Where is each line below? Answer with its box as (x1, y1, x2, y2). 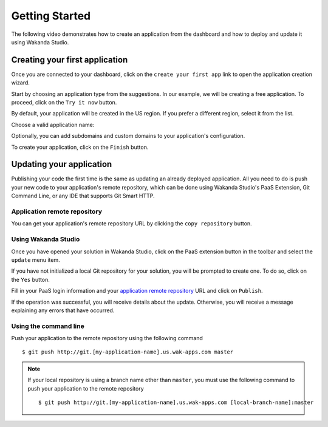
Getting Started (11, 9, 91, 22)
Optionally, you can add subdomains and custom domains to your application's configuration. (11, 132, 245, 140)
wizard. (11, 79, 30, 86)
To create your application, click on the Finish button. (11, 143, 149, 151)
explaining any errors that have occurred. (11, 307, 115, 314)
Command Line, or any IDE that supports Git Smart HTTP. (11, 192, 155, 200)
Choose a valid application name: (11, 121, 95, 128)
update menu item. (11, 256, 60, 264)
